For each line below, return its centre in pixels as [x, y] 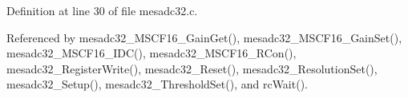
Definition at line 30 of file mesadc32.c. [102, 10]
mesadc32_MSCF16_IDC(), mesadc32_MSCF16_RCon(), [151, 53]
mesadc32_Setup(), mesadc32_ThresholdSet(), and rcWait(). [157, 84]
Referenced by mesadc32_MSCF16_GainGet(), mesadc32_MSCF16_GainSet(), [204, 37]
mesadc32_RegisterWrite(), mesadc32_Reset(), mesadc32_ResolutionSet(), [192, 68]
